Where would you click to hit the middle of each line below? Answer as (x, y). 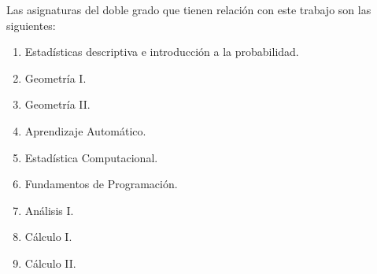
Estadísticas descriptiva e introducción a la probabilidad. (162, 52)
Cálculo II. (50, 263)
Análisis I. (49, 210)
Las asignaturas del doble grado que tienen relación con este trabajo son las (189, 9)
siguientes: (31, 25)
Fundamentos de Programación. (101, 184)
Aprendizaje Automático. (85, 130)
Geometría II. (57, 104)
